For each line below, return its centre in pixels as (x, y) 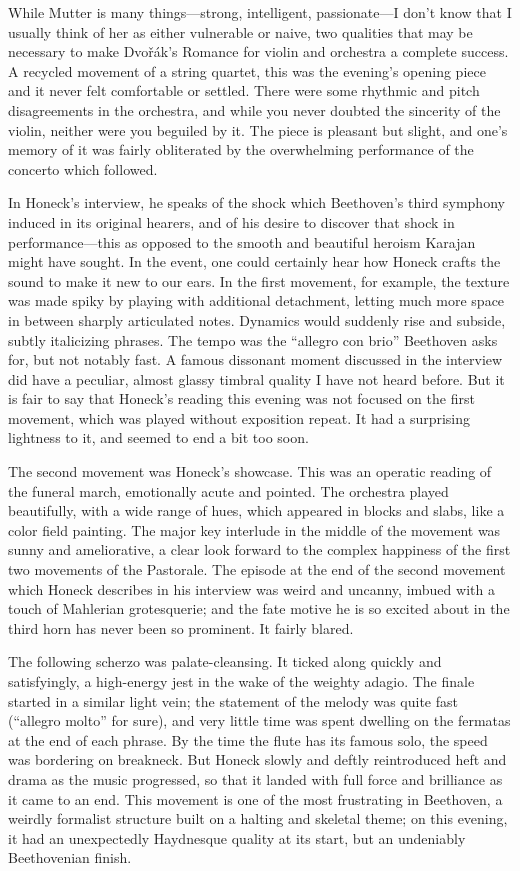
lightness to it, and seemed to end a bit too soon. (158, 437)
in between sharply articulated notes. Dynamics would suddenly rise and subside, (257, 319)
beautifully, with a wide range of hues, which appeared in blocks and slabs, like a (256, 510)
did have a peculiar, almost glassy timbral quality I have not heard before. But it (256, 378)
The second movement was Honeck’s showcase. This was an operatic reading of (250, 471)
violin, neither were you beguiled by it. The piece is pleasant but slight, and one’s (258, 129)
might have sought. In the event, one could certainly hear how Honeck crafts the (254, 261)
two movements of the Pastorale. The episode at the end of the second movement (257, 569)
